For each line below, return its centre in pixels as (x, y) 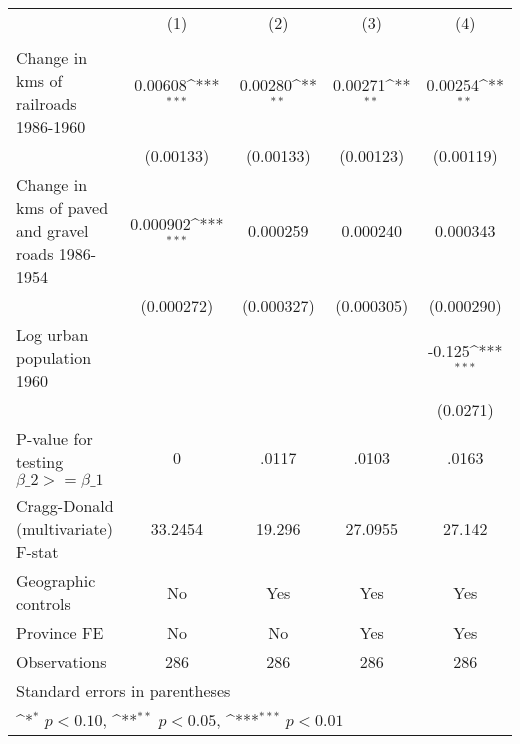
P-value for (54, 438)
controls (43, 603)
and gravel (52, 230)
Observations (61, 661)
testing (40, 461)
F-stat (37, 551)
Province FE (60, 632)
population (54, 357)
